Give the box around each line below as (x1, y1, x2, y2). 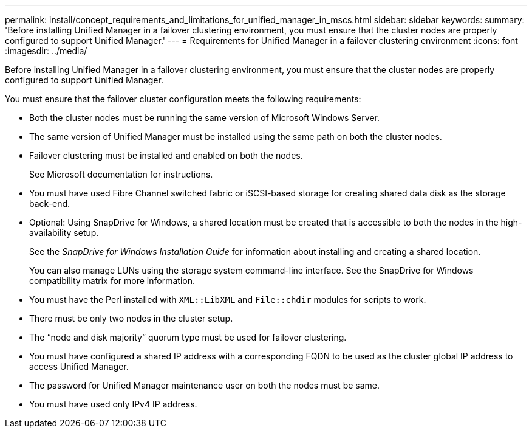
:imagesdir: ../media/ (5, 46, 87, 56)
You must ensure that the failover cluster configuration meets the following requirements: (5, 94, 361, 104)
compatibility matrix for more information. (29, 275, 195, 286)
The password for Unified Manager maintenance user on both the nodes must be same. (29, 380, 380, 390)
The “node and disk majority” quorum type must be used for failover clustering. (29, 332, 347, 342)
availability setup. (29, 227, 99, 238)
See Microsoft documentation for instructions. (29, 169, 213, 179)
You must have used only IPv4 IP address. (29, 399, 197, 409)
